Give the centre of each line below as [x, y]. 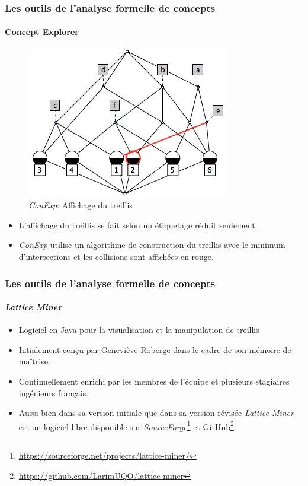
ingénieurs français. [54, 393]
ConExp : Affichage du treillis [81, 205]
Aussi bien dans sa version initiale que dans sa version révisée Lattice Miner [156, 413]
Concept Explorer [42, 32]
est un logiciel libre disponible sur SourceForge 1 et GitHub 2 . [127, 425]
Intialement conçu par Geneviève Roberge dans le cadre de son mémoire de [155, 349]
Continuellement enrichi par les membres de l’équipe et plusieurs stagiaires [154, 381]
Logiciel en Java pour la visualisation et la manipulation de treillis [139, 330]
